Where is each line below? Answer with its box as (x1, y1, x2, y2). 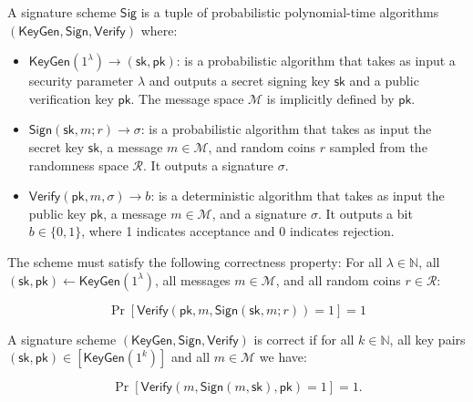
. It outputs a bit (317, 203, 413, 222)
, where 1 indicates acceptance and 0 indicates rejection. (81, 222, 395, 241)
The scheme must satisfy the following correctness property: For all (7, 252, 383, 271)
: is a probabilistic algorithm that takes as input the (140, 119, 432, 139)
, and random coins (208, 137, 316, 156)
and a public (349, 71, 419, 90)
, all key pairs (389, 329, 466, 348)
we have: (259, 347, 307, 366)
